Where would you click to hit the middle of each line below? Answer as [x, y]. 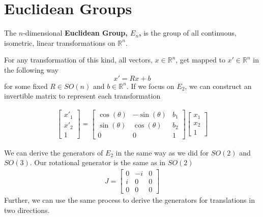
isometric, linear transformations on [60, 42]
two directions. [27, 210]
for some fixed [26, 86]
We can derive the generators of [54, 152]
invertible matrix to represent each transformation [82, 96]
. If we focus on [150, 86]
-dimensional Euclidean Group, [75, 33]
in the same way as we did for [162, 152]
